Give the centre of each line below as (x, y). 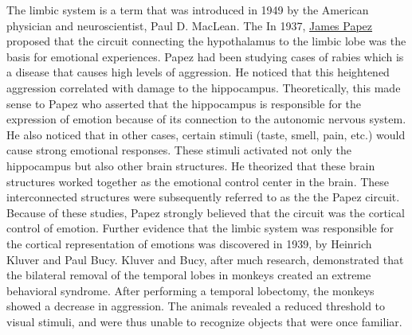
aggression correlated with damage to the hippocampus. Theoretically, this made (204, 87)
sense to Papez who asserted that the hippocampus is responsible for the (184, 103)
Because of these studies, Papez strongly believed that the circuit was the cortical (206, 212)
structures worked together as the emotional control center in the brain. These (198, 181)
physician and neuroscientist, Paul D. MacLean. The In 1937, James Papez (190, 25)
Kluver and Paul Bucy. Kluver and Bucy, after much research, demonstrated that (205, 259)
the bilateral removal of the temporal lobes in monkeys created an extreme (189, 275)
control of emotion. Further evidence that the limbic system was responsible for (200, 228)
